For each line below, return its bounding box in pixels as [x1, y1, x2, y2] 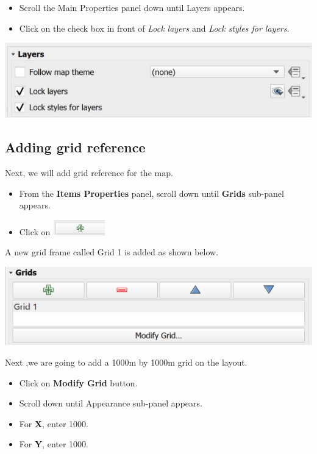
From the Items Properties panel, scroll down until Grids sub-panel [19, 186, 284, 199]
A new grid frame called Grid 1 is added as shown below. [5, 246, 219, 258]
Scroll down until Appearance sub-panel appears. [19, 397, 202, 410]
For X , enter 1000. [19, 417, 88, 430]
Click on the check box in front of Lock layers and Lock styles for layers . [19, 21, 290, 34]
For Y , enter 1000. [19, 438, 88, 450]
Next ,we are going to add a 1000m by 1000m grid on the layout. [5, 356, 248, 369]
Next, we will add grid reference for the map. [5, 166, 173, 179]
